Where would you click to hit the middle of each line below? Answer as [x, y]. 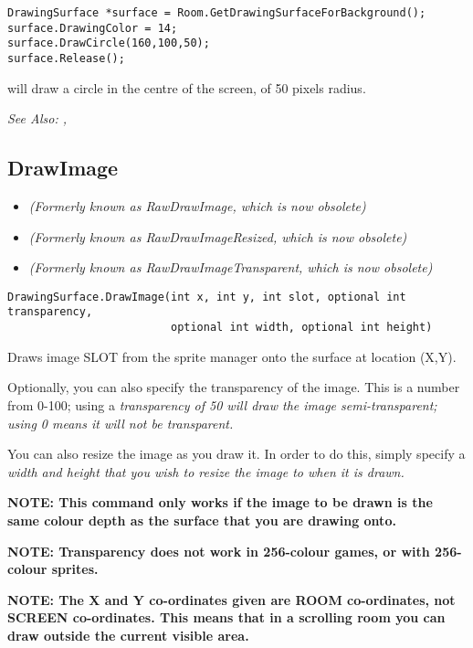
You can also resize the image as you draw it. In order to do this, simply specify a [236, 454]
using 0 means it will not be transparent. [121, 423]
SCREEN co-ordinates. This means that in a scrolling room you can [226, 617]
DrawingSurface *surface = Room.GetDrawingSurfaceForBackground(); [217, 13]
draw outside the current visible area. [128, 635]
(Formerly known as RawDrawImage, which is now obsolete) [197, 206]
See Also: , [37, 118]
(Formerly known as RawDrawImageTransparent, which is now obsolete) [231, 267]
